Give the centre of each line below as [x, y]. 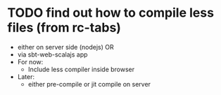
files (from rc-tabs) [64, 28]
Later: [26, 76]
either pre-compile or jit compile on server [89, 84]
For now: [30, 61]
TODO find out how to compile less [111, 13]
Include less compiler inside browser [81, 69]
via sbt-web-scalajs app [52, 54]
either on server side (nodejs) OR [65, 47]
